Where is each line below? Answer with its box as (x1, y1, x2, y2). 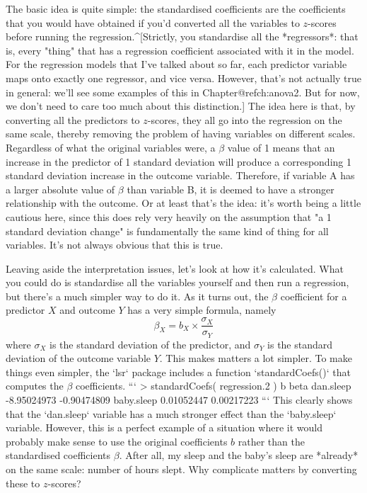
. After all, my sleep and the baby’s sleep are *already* (119, 448, 359, 463)
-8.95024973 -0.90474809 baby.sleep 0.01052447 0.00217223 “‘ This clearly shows (6, 392, 353, 407)
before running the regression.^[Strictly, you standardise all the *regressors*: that (6, 29, 359, 44)
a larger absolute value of (6, 181, 115, 196)
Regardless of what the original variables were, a (6, 140, 216, 154)
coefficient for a (280, 288, 347, 303)
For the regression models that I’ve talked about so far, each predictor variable (6, 57, 347, 72)
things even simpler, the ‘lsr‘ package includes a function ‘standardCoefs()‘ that (6, 364, 351, 379)
